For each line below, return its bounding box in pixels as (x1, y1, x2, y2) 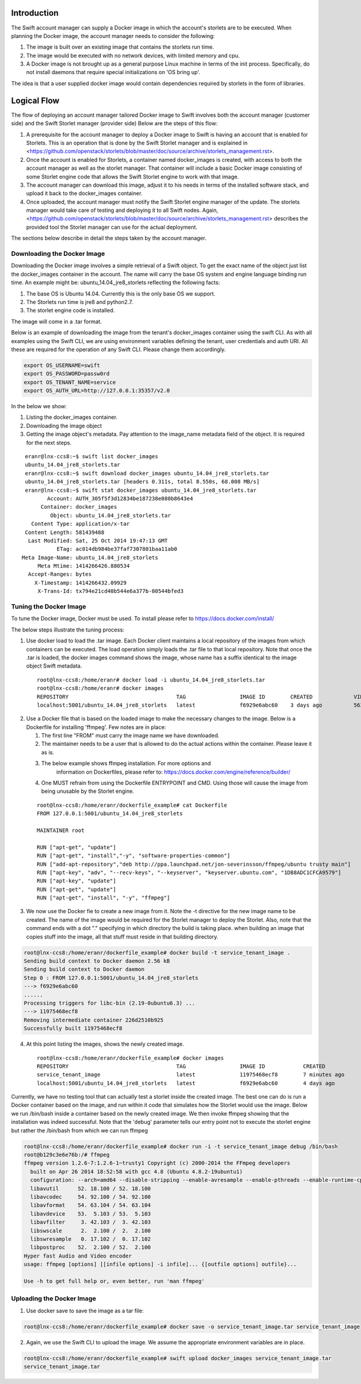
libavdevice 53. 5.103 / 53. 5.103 (30, 1210, 151, 1217)
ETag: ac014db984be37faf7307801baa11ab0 (56, 545, 177, 553)
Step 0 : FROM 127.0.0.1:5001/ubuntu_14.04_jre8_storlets (23, 974, 199, 981)
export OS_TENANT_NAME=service (23, 379, 117, 385)
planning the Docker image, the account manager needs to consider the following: (11, 32, 215, 39)
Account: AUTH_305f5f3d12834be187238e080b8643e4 (47, 495, 194, 502)
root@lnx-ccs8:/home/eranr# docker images (37, 685, 164, 692)
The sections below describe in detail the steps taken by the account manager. (11, 235, 207, 242)
